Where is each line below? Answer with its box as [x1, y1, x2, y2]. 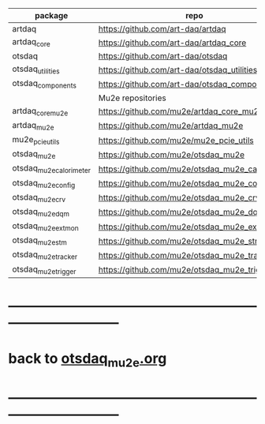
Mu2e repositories [98, 92, 167, 103]
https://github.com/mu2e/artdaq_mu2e [98, 120, 244, 131]
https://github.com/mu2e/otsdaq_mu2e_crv [98, 193, 260, 204]
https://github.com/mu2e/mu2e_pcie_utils [98, 134, 254, 145]
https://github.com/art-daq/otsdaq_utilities [98, 64, 258, 75]
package [34, 10, 69, 21]
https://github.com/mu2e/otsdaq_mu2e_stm [98, 235, 263, 246]
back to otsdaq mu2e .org [8, 350, 167, 370]
